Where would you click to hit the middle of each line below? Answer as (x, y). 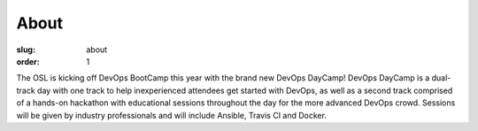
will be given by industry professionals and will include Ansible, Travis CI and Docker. (172, 115)
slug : (26, 50)
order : (28, 61)
